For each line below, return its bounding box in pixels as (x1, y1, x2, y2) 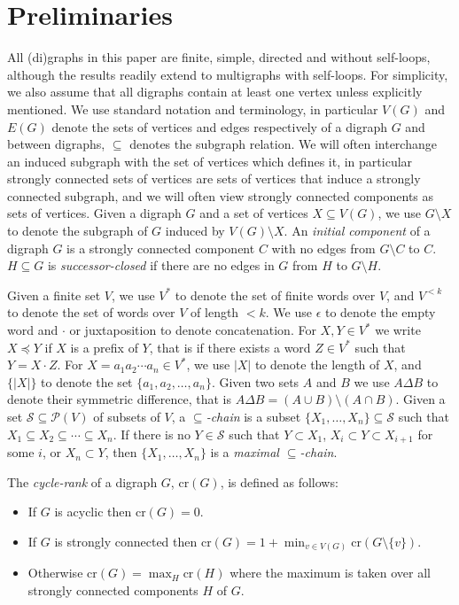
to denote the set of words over (7, 303, 175, 322)
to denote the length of (254, 355, 380, 374)
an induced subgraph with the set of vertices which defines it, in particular (7, 151, 413, 170)
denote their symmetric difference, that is (7, 390, 232, 408)
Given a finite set (7, 285, 101, 304)
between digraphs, (7, 135, 105, 153)
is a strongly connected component (66, 238, 255, 257)
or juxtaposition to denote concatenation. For (69, 321, 316, 339)
